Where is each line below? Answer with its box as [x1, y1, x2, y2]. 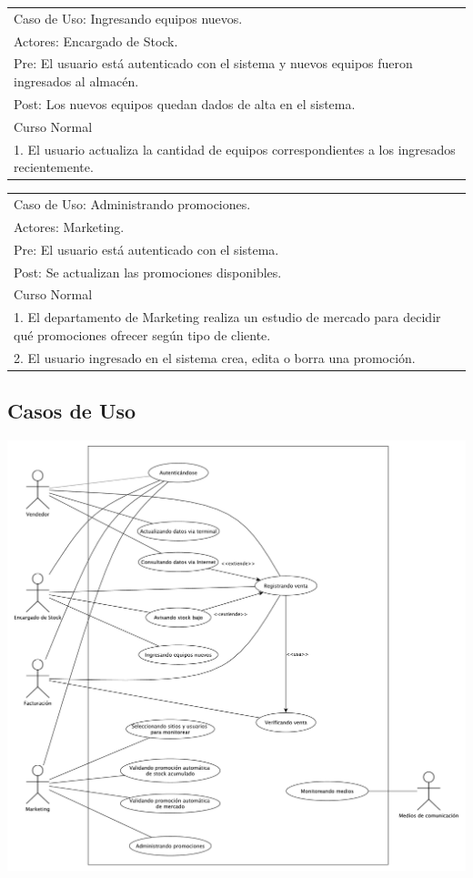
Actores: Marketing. [14, 217, 125, 236]
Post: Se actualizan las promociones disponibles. [14, 262, 282, 281]
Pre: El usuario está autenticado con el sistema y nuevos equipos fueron [14, 54, 413, 73]
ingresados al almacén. [14, 72, 139, 91]
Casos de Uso [7, 397, 136, 425]
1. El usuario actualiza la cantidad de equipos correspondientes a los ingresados [14, 139, 456, 158]
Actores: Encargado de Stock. [14, 31, 178, 50]
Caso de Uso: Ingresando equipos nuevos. [14, 8, 243, 27]
